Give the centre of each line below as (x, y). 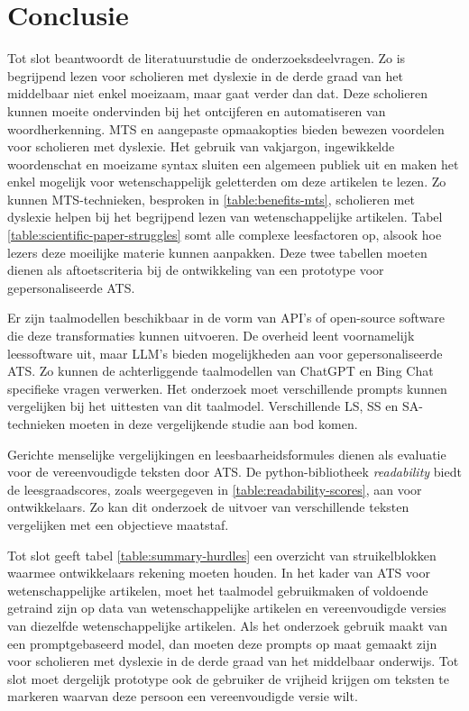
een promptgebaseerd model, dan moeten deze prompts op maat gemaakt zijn (222, 643)
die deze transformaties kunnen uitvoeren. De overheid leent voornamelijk (211, 336)
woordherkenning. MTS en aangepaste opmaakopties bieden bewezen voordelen (226, 128)
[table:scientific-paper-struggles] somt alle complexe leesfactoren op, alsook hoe (225, 235)
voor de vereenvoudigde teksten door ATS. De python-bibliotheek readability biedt (234, 472)
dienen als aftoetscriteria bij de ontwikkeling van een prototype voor (196, 270)
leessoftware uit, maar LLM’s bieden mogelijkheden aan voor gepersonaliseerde (225, 353)
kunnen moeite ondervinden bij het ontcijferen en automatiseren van (197, 110)
